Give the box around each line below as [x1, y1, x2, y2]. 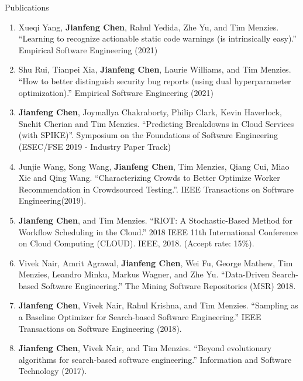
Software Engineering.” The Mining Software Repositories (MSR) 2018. [41, 279, 296, 291]
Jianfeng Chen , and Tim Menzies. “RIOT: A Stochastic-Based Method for [18, 214, 292, 226]
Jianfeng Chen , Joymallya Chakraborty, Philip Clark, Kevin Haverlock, [18, 106, 282, 118]
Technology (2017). [18, 365, 87, 377]
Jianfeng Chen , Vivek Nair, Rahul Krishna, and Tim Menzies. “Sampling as [18, 299, 298, 311]
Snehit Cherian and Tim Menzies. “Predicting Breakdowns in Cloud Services [18, 117, 294, 129]
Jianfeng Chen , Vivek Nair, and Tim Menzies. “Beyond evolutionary [18, 342, 272, 354]
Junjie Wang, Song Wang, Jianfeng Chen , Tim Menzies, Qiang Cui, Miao [18, 160, 290, 172]
